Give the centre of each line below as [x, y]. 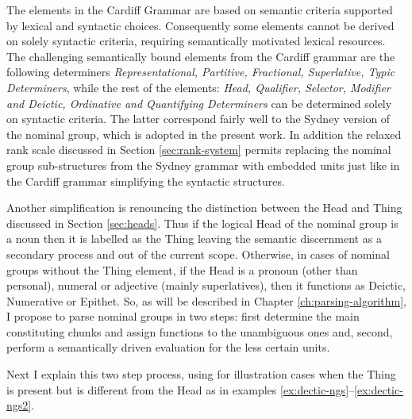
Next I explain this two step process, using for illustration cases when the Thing [201, 374]
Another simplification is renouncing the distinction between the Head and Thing [204, 208]
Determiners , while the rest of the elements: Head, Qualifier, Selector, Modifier [198, 87]
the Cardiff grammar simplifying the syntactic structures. [146, 181]
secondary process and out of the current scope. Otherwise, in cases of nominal [198, 254]
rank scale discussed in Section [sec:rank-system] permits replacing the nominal [199, 150]
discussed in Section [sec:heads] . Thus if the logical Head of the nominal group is [202, 223]
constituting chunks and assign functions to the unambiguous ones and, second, [200, 331]
